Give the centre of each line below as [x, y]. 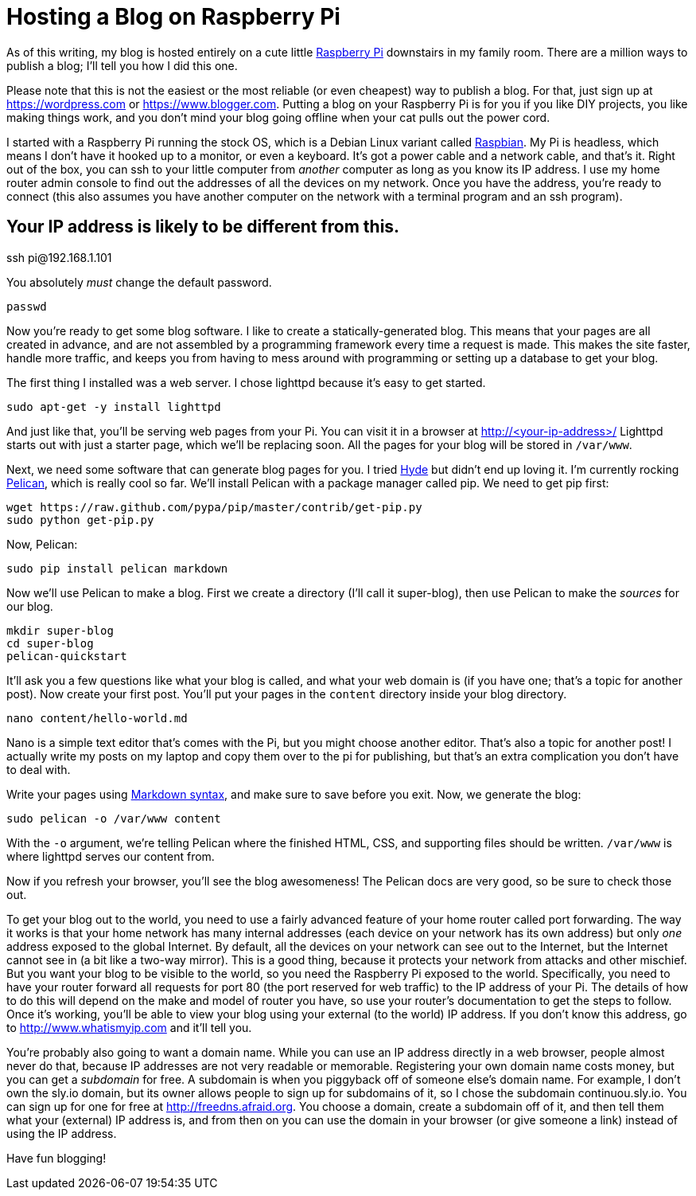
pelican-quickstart [67, 656]
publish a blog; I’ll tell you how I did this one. [122, 65]
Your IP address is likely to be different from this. [203, 227]
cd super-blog [50, 643]
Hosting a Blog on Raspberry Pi [173, 17]
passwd [27, 306]
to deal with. [39, 769]
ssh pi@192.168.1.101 [59, 257]
